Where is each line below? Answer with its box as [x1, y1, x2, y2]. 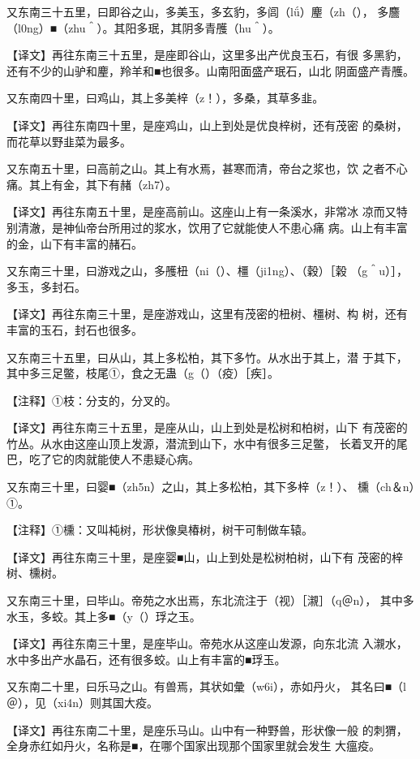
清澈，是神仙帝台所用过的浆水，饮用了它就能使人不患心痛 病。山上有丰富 [17, 218, 408, 235]
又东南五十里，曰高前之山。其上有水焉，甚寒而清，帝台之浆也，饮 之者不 [6, 160, 396, 177]
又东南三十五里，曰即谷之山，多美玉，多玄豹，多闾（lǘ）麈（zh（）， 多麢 [6, 3, 401, 19]
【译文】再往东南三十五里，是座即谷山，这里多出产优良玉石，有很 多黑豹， [6, 46, 408, 63]
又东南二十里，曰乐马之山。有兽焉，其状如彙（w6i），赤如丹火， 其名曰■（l [6, 678, 407, 695]
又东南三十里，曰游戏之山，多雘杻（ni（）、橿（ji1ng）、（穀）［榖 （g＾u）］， [6, 262, 409, 279]
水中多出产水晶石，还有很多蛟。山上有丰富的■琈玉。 [6, 650, 286, 667]
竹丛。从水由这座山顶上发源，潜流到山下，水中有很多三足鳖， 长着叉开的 [6, 434, 396, 451]
